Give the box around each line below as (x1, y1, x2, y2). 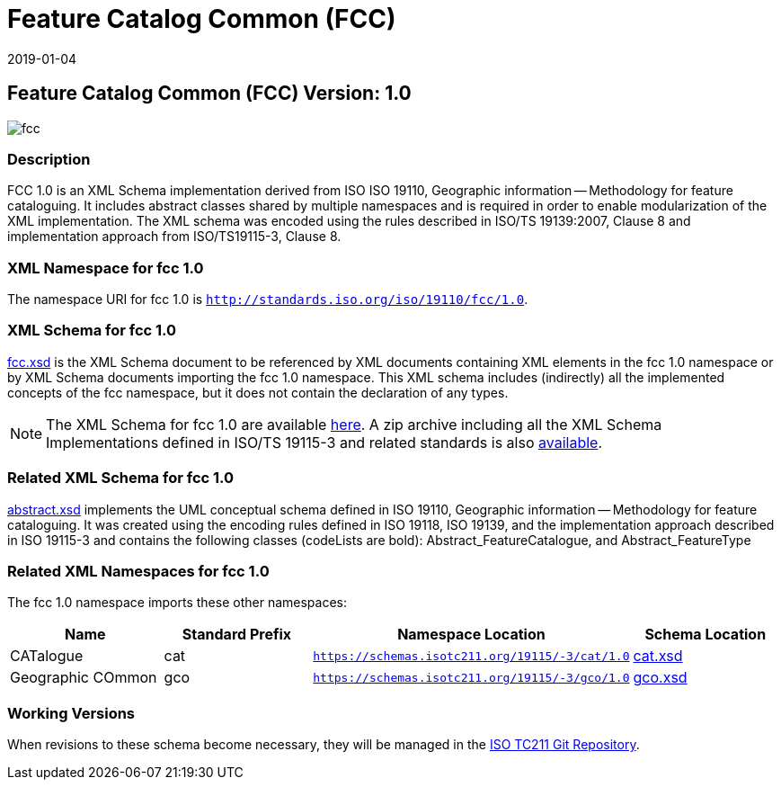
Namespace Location (397, 625, 546, 644)
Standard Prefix (182, 625, 292, 644)
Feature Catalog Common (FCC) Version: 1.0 (7, 82, 412, 105)
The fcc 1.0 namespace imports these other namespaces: (7, 595, 347, 611)
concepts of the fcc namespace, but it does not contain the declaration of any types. (7, 384, 509, 400)
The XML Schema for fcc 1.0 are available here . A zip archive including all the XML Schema (46, 415, 662, 434)
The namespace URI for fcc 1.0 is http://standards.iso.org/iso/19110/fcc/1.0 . (7, 291, 528, 308)
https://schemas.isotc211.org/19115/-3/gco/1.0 (313, 670, 630, 684)
